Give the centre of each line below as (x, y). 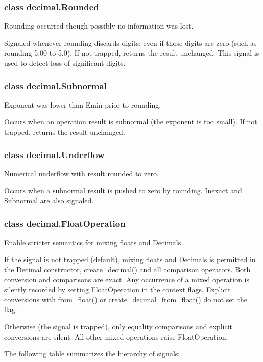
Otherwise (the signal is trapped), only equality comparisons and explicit (118, 326)
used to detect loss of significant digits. (65, 63)
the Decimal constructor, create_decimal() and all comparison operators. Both (127, 269)
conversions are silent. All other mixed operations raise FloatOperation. (116, 336)
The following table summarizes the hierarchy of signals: (92, 354)
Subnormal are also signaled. (49, 200)
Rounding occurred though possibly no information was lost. (99, 26)
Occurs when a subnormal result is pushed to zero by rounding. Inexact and (123, 190)
